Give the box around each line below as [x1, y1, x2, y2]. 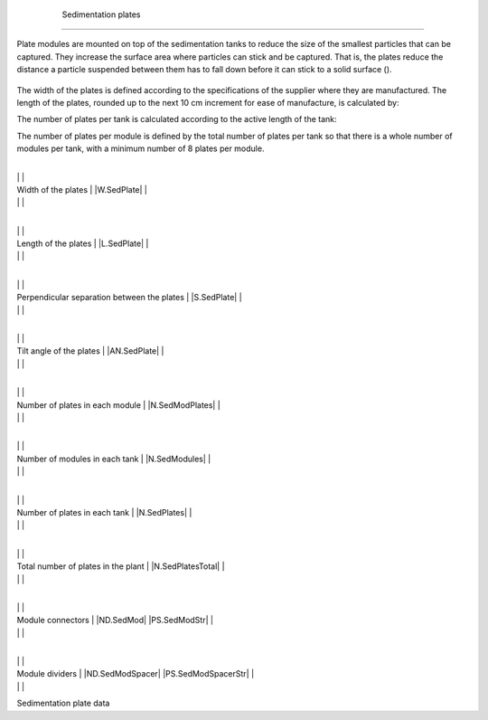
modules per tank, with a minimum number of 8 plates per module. [16, 143, 265, 154]
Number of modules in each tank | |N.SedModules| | [16, 453, 211, 464]
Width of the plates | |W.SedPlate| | [16, 184, 148, 194]
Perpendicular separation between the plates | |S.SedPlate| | [16, 292, 243, 303]
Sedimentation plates [61, 9, 141, 20]
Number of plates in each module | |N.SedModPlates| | [16, 399, 221, 411]
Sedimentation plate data [16, 697, 110, 709]
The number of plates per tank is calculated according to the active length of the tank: [16, 114, 338, 125]
